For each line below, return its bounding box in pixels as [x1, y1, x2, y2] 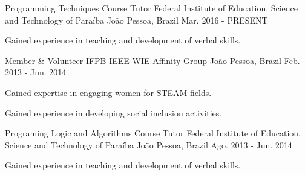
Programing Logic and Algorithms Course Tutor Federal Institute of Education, [5, 127, 301, 139]
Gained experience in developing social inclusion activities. [5, 106, 222, 119]
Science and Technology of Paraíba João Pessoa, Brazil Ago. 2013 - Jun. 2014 [5, 138, 292, 151]
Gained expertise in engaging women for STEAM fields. [5, 86, 212, 98]
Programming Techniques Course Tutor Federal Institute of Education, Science [5, 2, 298, 14]
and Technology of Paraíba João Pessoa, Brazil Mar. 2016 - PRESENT [5, 13, 268, 26]
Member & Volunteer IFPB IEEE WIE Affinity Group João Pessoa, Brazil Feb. [5, 54, 300, 66]
